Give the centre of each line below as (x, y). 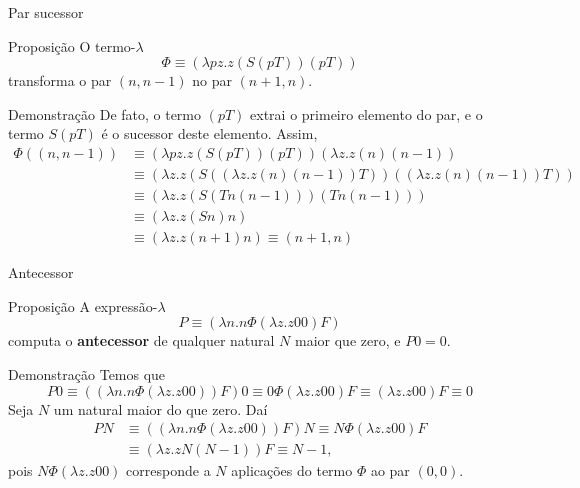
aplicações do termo (292, 470)
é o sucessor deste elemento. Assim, (209, 133)
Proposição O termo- (72, 45)
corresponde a (168, 470)
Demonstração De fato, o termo (105, 113)
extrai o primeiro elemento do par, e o (366, 113)
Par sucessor (46, 12)
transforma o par (60, 80)
